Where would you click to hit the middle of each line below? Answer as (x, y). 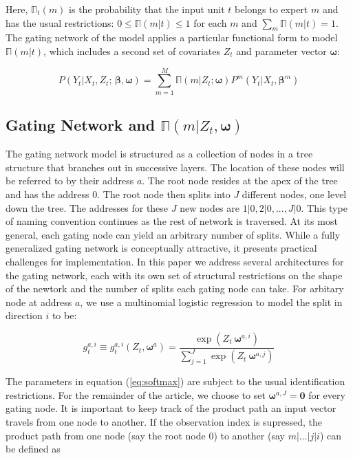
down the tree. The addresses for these (87, 207)
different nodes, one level (294, 194)
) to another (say (249, 435)
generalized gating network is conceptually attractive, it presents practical (161, 248)
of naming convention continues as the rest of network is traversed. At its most (172, 221)
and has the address (47, 194)
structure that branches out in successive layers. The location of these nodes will (175, 167)
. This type (324, 207)
